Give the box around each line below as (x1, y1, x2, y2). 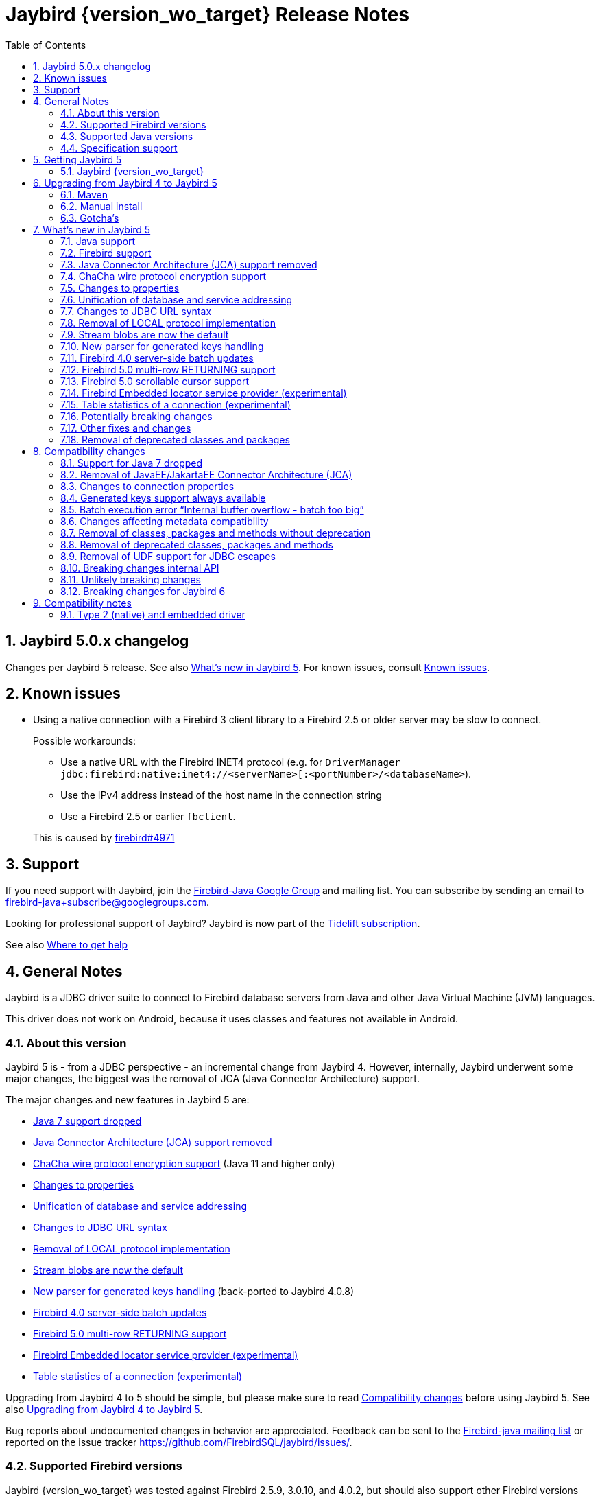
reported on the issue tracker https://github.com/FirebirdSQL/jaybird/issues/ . (5, 1436, 352, 1448)
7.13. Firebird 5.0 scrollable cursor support (60, 375, 250, 387)
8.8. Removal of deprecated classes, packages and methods (60, 538, 333, 550)
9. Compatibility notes (33, 596, 132, 609)
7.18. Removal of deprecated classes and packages (60, 433, 290, 445)
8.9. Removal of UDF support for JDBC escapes (60, 550, 276, 562)
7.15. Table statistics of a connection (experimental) (60, 398, 291, 410)
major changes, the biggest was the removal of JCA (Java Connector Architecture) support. (5, 1072, 420, 1084)
